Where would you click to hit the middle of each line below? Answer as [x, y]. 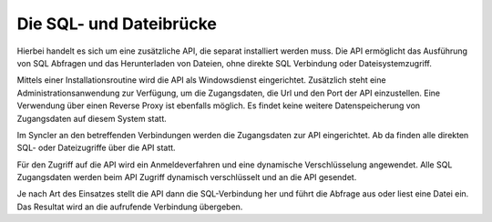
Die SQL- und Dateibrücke [117, 24]
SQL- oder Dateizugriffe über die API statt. [97, 148]
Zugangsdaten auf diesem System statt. [92, 118]
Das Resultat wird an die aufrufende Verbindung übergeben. [130, 207]
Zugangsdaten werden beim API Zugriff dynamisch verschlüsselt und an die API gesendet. [187, 177]
